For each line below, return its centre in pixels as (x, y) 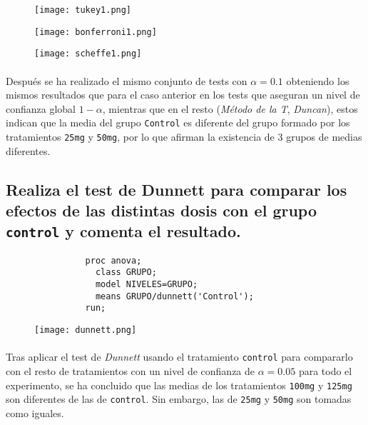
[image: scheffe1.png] (88, 54)
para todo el (325, 371)
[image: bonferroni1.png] (96, 32)
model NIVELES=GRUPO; (147, 285)
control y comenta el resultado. (123, 231)
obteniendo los (318, 80)
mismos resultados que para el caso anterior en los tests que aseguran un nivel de (183, 95)
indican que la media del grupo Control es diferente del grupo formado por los (178, 122)
